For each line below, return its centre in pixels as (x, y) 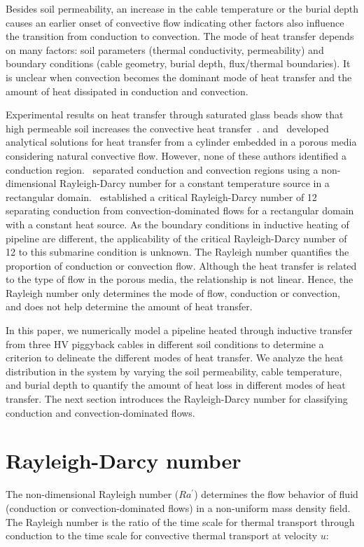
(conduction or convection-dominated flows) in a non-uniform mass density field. (178, 507)
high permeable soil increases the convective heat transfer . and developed (167, 128)
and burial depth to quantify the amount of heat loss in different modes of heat (176, 385)
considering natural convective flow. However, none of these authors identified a (176, 155)
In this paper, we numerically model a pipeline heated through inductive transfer (179, 330)
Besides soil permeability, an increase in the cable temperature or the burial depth (182, 8)
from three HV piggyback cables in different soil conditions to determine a (165, 344)
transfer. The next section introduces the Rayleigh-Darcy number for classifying (177, 399)
